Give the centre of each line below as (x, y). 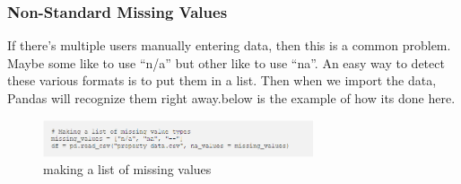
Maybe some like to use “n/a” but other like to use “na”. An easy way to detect (226, 62)
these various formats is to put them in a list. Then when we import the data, (222, 80)
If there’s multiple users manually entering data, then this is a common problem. (229, 45)
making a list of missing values (127, 169)
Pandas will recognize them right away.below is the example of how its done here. (231, 98)
